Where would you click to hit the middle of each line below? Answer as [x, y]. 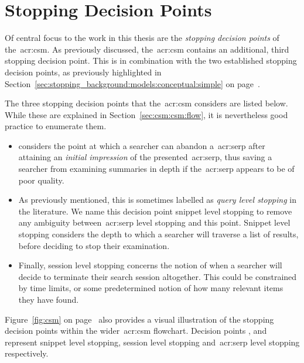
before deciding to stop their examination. [94, 245]
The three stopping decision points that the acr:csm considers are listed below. [146, 103]
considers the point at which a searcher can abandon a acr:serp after [142, 145]
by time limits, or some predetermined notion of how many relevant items [151, 288]
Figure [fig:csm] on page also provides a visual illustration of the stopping [139, 319]
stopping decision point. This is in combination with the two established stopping [151, 61]
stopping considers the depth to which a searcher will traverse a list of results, [158, 234]
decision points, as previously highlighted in [83, 72]
